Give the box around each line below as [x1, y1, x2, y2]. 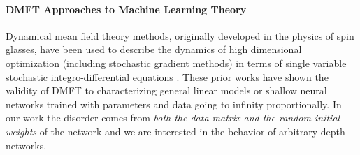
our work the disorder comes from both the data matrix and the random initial [6, 110, 340, 125]
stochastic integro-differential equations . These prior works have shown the [6, 69, 329, 84]
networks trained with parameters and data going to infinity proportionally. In [6, 96, 342, 111]
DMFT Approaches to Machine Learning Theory [6, 1, 247, 16]
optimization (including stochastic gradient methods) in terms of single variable [6, 55, 347, 70]
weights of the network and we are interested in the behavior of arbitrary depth [6, 124, 345, 138]
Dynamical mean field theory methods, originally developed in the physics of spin [6, 28, 354, 43]
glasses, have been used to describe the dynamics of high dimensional [6, 42, 302, 57]
